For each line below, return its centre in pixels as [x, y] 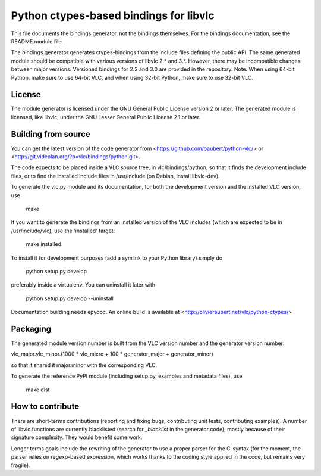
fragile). [21, 465]
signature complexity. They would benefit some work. [77, 437]
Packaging [31, 329]
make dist [38, 390]
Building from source [51, 134]
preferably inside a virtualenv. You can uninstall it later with [83, 285]
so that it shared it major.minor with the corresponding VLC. [84, 365]
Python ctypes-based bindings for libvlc [113, 15]
